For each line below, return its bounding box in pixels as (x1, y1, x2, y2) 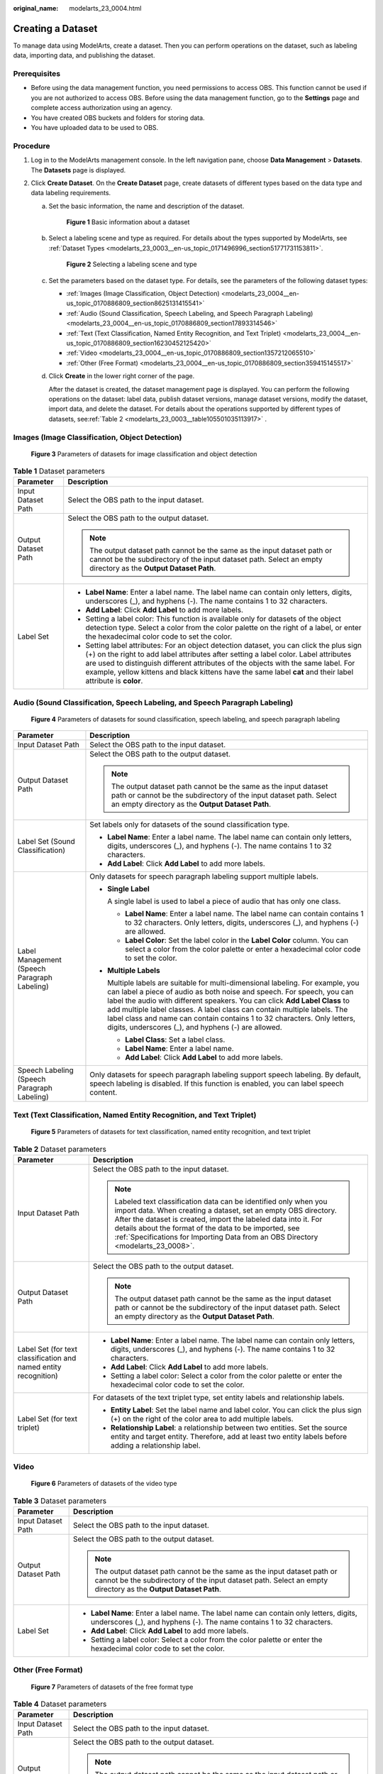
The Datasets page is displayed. (30, 165, 126, 174)
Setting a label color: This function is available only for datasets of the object (85, 614, 342, 624)
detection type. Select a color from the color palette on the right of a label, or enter (85, 623, 362, 633)
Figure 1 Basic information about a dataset (66, 218, 190, 226)
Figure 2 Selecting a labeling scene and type (66, 260, 198, 269)
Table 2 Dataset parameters (13, 1144, 106, 1154)
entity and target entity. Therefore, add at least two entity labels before (110, 1431, 348, 1441)
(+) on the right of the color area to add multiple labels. (110, 1414, 294, 1423)
